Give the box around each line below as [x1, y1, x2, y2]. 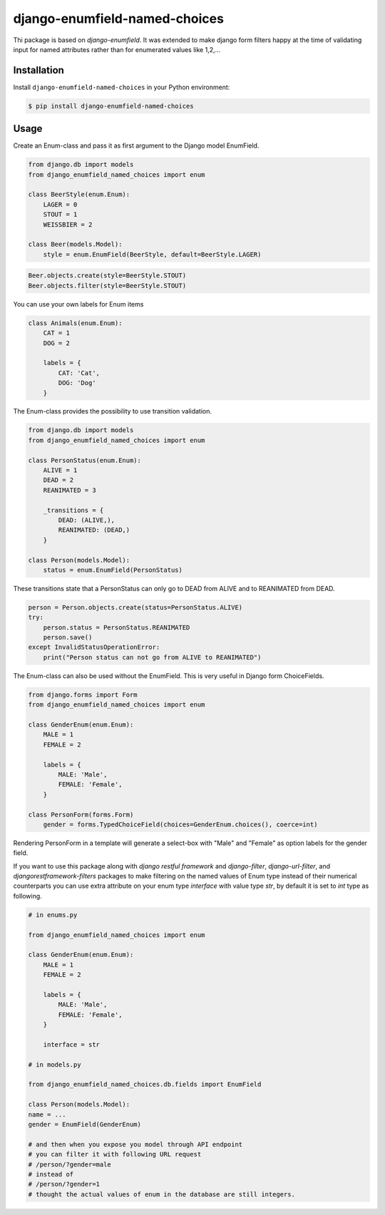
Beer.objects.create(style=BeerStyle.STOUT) [28, 272, 187, 280]
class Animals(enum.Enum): [28, 319, 123, 327]
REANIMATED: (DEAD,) [58, 526, 130, 534]
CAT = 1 [43, 329, 71, 337]
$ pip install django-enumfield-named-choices [28, 102, 194, 110]
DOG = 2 [43, 339, 71, 347]
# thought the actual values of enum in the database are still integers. [28, 1190, 296, 1198]
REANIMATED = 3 [43, 486, 96, 494]
